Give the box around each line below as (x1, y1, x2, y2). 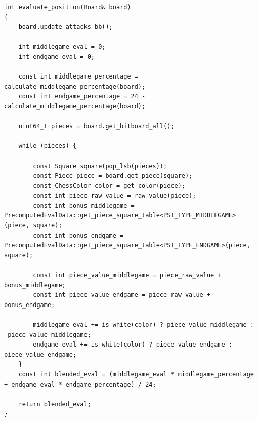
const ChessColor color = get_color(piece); (33, 182, 185, 189)
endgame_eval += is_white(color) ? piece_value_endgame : (33, 341, 233, 349)
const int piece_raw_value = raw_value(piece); (33, 192, 196, 200)
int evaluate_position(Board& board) (4, 4, 131, 11)
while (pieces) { (18, 142, 77, 150)
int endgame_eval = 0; (18, 53, 95, 60)
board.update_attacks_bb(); (18, 23, 113, 31)
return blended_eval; (18, 400, 91, 408)
